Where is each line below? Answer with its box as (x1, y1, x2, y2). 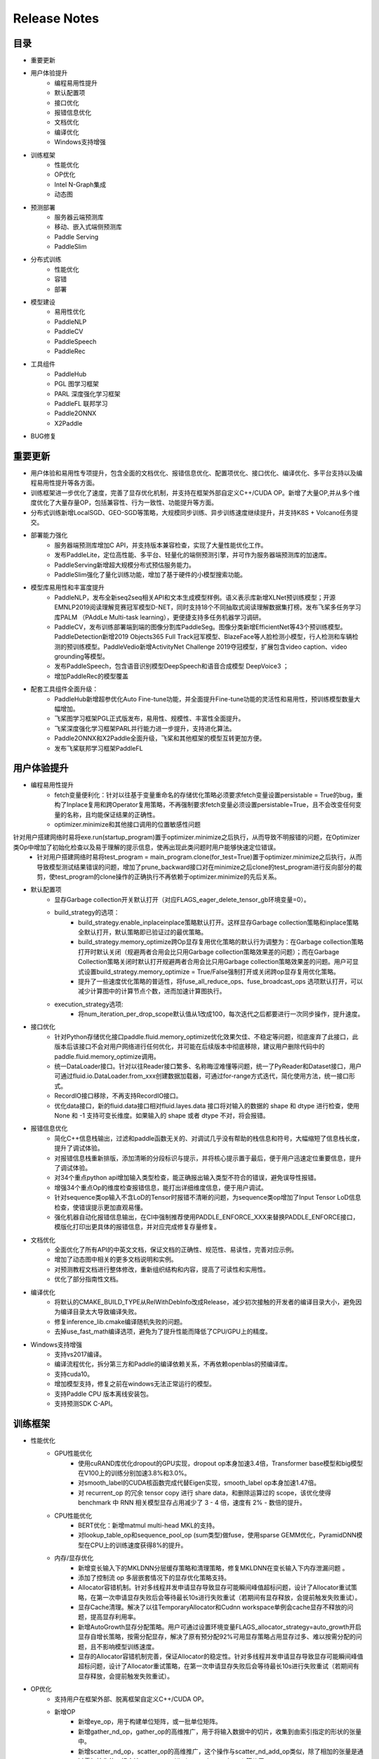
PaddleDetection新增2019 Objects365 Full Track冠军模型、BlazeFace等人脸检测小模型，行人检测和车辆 (54, 633, 352, 641)
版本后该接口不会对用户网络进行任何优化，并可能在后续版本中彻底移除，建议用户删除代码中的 (54, 1042, 325, 1051)
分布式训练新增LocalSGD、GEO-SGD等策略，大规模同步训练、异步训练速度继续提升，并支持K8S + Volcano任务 (30, 508, 352, 516)
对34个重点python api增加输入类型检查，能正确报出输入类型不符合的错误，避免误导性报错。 (54, 1174, 321, 1182)
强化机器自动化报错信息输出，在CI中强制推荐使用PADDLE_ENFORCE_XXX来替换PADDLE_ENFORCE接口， (54, 1212, 359, 1221)
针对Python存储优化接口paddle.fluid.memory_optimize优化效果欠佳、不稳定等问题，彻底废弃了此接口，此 (54, 1032, 359, 1041)
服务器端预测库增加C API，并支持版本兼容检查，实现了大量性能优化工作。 (54, 540, 267, 549)
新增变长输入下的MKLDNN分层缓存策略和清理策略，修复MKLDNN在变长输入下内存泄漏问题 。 (78, 1563, 349, 1572)
